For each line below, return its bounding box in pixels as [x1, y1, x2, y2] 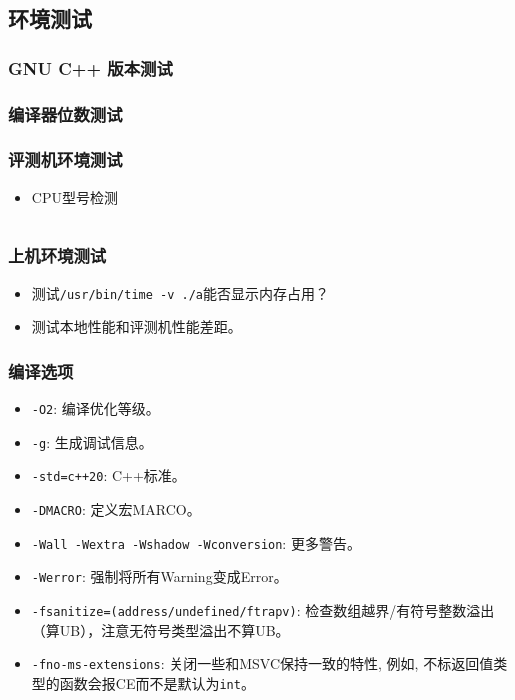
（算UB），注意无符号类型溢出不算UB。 [31, 619, 290, 640]
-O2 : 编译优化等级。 [31, 397, 160, 418]
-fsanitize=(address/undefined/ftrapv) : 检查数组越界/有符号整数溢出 [31, 599, 495, 620]
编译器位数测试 [8, 101, 123, 126]
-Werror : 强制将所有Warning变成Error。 [31, 566, 288, 587]
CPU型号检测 [31, 186, 118, 207]
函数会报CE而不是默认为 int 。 [59, 672, 255, 693]
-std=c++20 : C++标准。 [31, 465, 186, 486]
